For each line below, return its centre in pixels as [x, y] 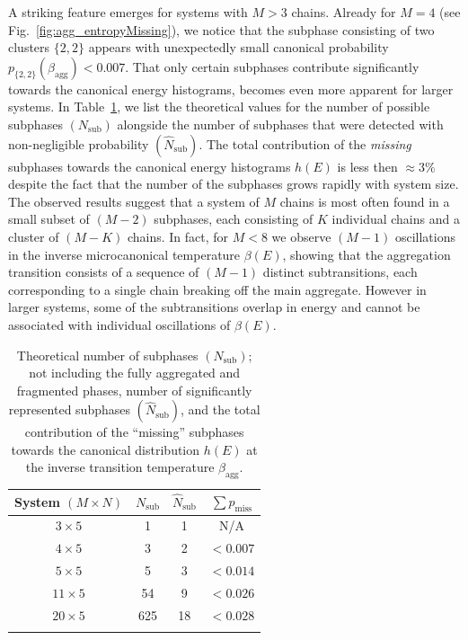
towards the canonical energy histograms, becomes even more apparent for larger [231, 89]
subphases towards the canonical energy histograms [150, 166]
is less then [367, 166]
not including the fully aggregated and [135, 373]
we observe [301, 236]
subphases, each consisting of [234, 219]
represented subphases [69, 409]
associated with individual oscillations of [119, 324]
